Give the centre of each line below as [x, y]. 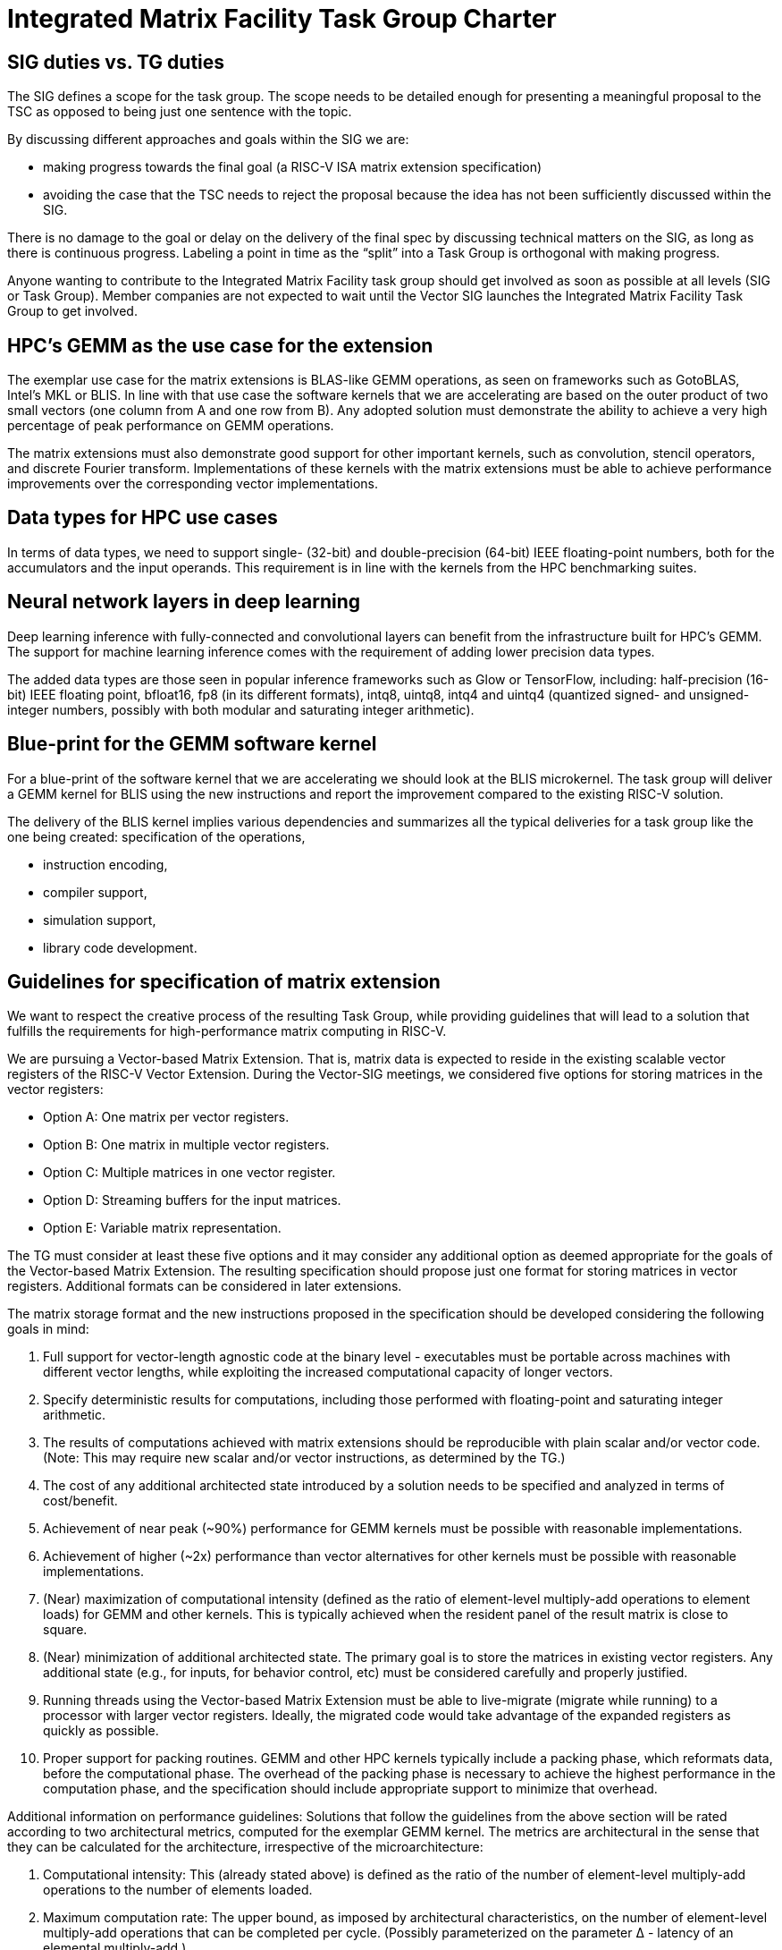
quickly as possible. [101, 1731]
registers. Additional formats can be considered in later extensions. [205, 1286]
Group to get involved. [72, 311]
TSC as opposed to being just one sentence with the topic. [180, 112]
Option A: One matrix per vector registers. [166, 1117]
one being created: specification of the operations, [156, 836]
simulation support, [100, 920]
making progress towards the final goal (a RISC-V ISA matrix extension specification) [293, 167]
